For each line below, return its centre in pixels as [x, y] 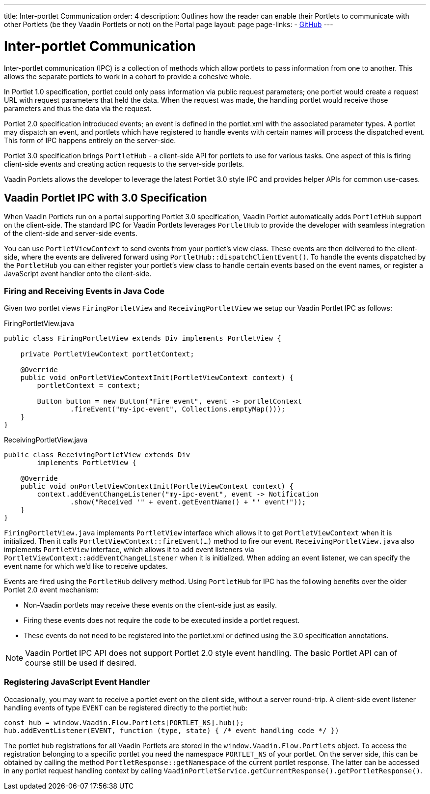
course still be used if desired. [81, 663]
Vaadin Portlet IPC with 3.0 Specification [106, 198]
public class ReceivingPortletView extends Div [97, 455]
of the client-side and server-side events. [71, 234]
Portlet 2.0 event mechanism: [51, 590]
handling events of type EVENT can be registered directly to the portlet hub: [126, 707]
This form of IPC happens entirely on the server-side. [90, 140]
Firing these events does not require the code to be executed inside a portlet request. [162, 620]
